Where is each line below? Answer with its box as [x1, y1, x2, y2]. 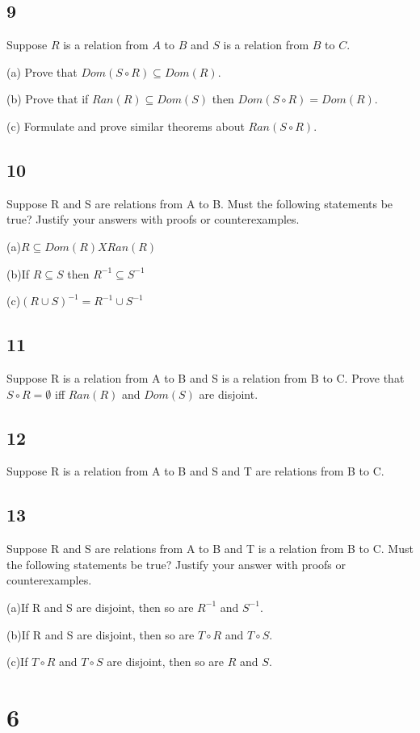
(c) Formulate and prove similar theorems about [6, 117, 245, 134]
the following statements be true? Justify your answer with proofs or [6, 555, 346, 572]
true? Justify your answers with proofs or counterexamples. [6, 211, 300, 228]
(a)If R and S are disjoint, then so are [6, 598, 194, 615]
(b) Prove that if [6, 90, 89, 107]
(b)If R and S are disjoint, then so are [6, 626, 195, 643]
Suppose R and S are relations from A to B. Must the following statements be [6, 195, 393, 212]
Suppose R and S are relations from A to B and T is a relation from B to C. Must [6, 540, 414, 557]
